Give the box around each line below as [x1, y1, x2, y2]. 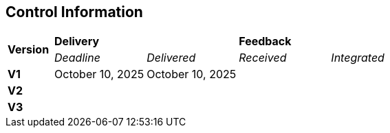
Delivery [54, 34, 100, 49]
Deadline [54, 51, 100, 65]
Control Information [6, 3, 143, 21]
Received [239, 51, 287, 65]
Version [8, 43, 50, 57]
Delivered [147, 51, 196, 65]
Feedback [239, 34, 292, 49]
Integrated [331, 51, 384, 65]
